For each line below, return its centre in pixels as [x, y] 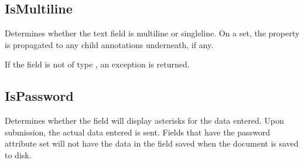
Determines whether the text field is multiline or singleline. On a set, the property [152, 33]
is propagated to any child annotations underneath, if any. [109, 44]
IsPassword [39, 96]
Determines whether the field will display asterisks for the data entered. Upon [144, 120]
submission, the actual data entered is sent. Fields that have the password [138, 132]
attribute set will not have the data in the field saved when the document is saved [152, 143]
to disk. [18, 154]
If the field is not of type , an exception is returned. [97, 64]
